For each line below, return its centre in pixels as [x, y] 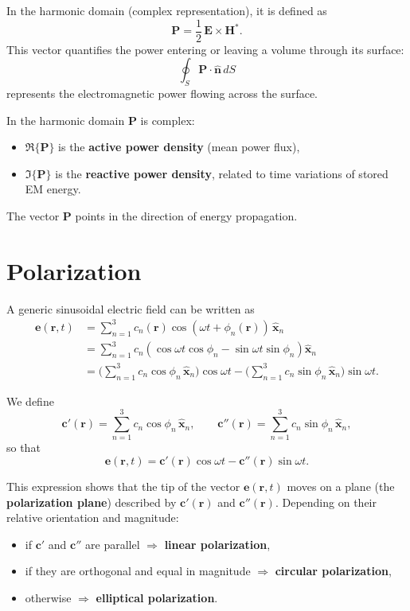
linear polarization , [217, 544]
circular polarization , [333, 571]
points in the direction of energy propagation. [186, 216]
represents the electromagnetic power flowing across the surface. [162, 93]
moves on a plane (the [341, 486]
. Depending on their [326, 502]
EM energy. [53, 189]
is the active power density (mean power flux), [179, 147]
